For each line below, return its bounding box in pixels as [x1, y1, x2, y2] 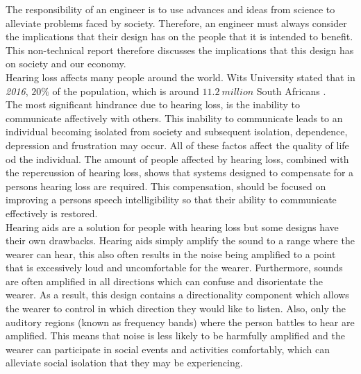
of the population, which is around [52, 83, 199, 98]
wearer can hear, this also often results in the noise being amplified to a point [6, 246, 336, 261]
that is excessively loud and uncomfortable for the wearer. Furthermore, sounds [6, 260, 343, 275]
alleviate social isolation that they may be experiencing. [6, 355, 243, 370]
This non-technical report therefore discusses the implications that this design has [6, 42, 354, 57]
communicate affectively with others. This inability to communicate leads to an [6, 110, 343, 125]
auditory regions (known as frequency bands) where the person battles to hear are [6, 314, 355, 329]
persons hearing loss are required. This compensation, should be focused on [6, 178, 326, 193]
